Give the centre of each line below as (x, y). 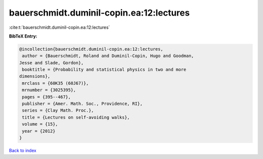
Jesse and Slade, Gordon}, (51, 63)
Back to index (23, 150)
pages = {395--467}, (47, 97)
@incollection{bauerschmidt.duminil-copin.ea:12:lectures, (91, 49)
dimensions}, (35, 76)
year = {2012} (39, 131)
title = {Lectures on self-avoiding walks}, (76, 117)
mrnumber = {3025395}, (49, 90)
